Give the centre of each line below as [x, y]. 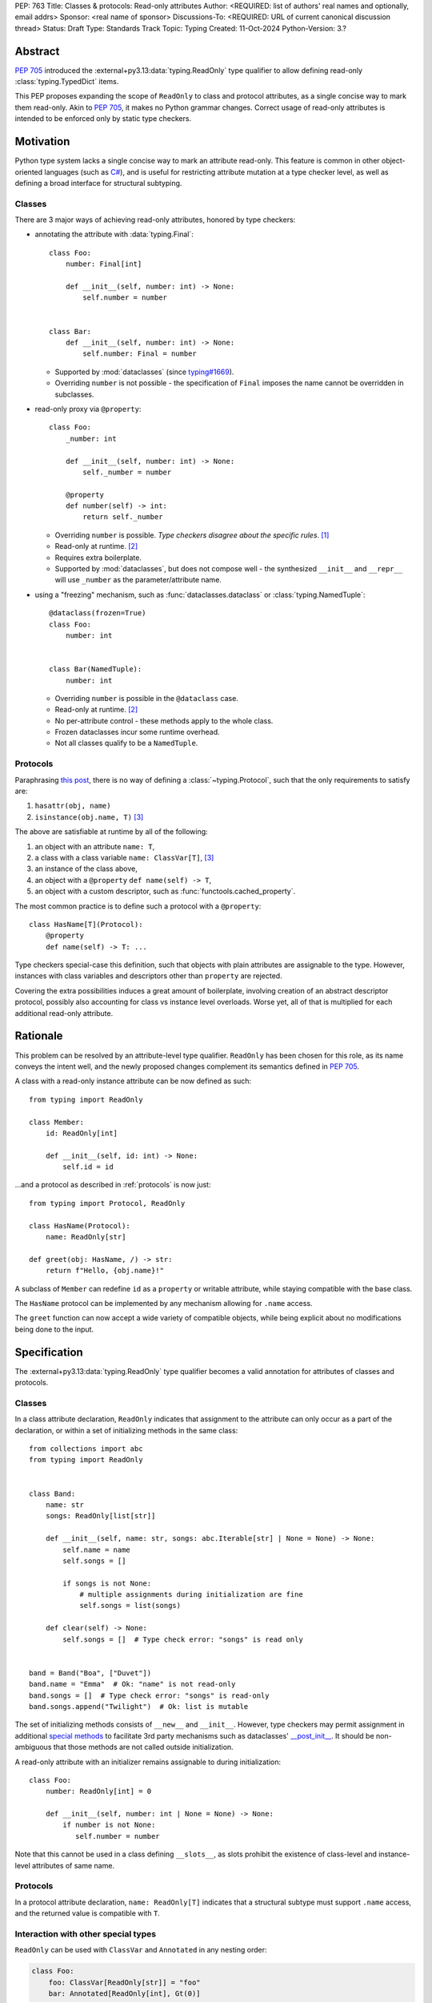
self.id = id [88, 1167]
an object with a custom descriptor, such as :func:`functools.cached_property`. [165, 891]
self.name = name [97, 1550]
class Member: [56, 1122]
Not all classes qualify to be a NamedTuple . [126, 743]
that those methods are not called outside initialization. [143, 1747]
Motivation [42, 141]
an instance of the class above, [86, 869]
